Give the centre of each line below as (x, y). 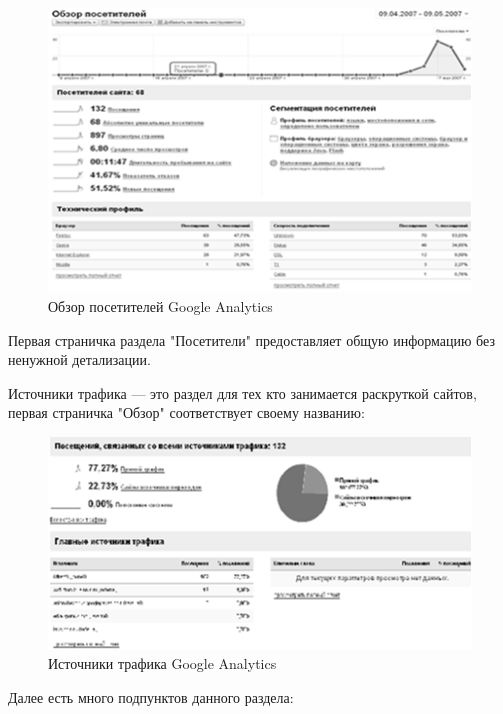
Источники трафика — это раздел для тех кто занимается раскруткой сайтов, (242, 392)
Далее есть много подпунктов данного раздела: (151, 697)
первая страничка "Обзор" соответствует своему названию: (186, 412)
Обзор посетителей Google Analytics (160, 305)
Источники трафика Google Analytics (162, 663)
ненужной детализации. (79, 359)
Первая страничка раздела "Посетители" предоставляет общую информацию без (251, 339)
